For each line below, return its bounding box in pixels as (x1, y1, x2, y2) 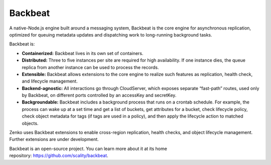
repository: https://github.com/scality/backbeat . (9, 152, 108, 158)
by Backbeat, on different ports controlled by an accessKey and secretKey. (22, 92, 177, 98)
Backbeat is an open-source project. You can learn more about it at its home (9, 145, 168, 151)
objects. (22, 120, 39, 126)
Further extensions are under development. (9, 136, 99, 142)
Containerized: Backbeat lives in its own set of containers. (22, 50, 144, 56)
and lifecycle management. (22, 78, 78, 84)
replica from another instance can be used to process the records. (22, 64, 159, 70)
